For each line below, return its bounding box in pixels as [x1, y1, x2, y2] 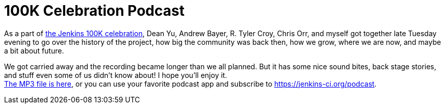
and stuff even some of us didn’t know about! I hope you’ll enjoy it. [4, 70, 227, 79]
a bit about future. [4, 46, 64, 55]
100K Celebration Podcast [4, 2, 185, 19]
